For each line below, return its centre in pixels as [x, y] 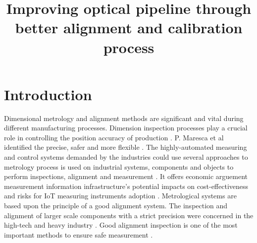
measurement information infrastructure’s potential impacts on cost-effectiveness [126, 186]
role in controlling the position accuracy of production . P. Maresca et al [114, 137]
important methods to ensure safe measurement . [78, 234]
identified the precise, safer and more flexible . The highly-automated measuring [126, 147]
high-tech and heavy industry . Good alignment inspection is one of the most [121, 225]
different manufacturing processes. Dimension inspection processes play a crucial [126, 128]
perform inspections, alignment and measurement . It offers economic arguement [126, 176]
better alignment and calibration [129, 28]
